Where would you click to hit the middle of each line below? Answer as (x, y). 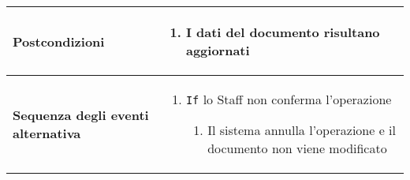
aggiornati (218, 50)
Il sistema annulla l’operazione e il (302, 130)
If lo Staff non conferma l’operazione (289, 99)
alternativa (47, 133)
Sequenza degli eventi (81, 114)
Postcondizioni (59, 41)
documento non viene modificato (297, 148)
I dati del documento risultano (283, 32)
